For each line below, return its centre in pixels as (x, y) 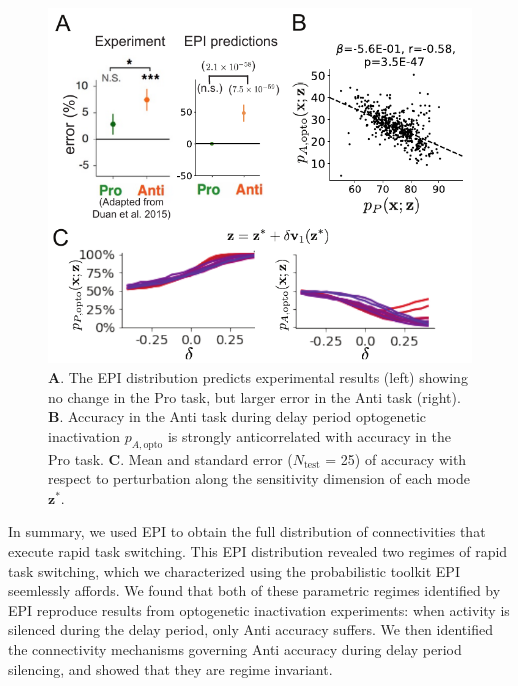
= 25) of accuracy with (396, 458)
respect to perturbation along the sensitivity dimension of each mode (259, 478)
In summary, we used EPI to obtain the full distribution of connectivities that (247, 531)
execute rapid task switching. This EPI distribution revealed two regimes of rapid (258, 551)
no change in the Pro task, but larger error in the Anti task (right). (254, 396)
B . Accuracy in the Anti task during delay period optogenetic (237, 416)
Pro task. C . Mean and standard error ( (170, 458)
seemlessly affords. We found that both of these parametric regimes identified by (254, 590)
